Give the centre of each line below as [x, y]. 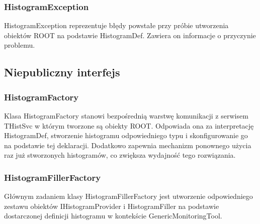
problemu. [20, 45]
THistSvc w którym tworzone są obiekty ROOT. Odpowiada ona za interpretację [129, 125]
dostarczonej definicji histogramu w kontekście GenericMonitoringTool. [113, 216]
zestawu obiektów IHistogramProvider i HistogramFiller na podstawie [112, 206]
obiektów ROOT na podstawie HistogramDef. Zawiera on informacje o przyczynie [130, 35]
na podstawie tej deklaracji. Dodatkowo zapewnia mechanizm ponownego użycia [128, 145]
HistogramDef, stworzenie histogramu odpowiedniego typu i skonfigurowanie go [126, 135]
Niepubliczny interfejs [62, 72]
